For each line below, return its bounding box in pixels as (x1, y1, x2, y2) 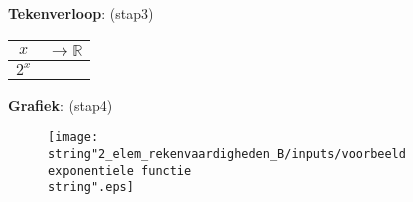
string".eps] (48, 180, 134, 195)
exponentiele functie (48, 163, 192, 178)
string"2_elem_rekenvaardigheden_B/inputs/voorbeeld (48, 146, 406, 161)
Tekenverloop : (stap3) (8, 3, 154, 23)
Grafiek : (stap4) (8, 94, 113, 115)
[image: (48, 130, 99, 145)
